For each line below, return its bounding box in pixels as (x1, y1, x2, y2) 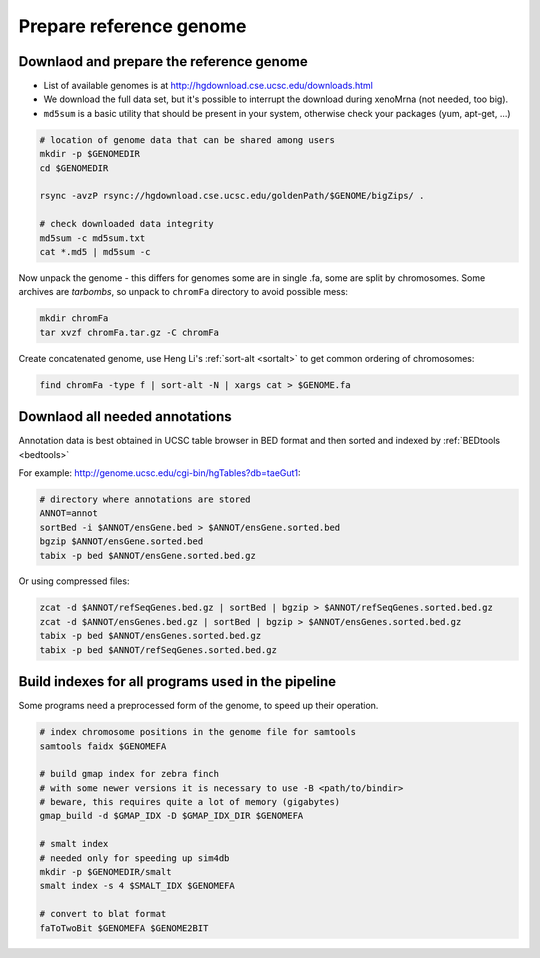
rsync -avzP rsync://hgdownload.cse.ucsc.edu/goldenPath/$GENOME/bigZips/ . (39, 190, 425, 202)
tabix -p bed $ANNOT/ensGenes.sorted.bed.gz (39, 630, 262, 642)
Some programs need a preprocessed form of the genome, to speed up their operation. (18, 700, 379, 712)
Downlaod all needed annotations (18, 408, 232, 425)
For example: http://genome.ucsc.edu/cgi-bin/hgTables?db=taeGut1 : (18, 466, 301, 479)
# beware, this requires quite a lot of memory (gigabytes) (39, 796, 341, 808)
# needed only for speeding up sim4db (39, 852, 230, 864)
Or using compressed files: (18, 575, 130, 587)
